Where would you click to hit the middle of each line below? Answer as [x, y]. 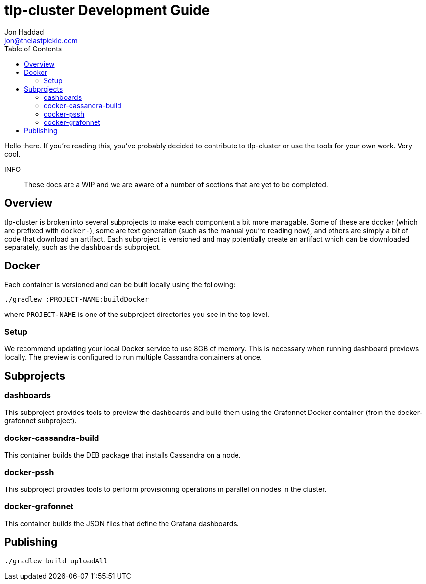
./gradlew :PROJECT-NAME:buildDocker [77, 300]
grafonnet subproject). [41, 421]
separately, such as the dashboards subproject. [83, 247]
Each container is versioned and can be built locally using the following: [120, 285]
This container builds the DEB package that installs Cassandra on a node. [123, 455]
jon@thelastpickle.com [41, 40]
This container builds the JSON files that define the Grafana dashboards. [122, 523]
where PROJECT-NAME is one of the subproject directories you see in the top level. [137, 315]
